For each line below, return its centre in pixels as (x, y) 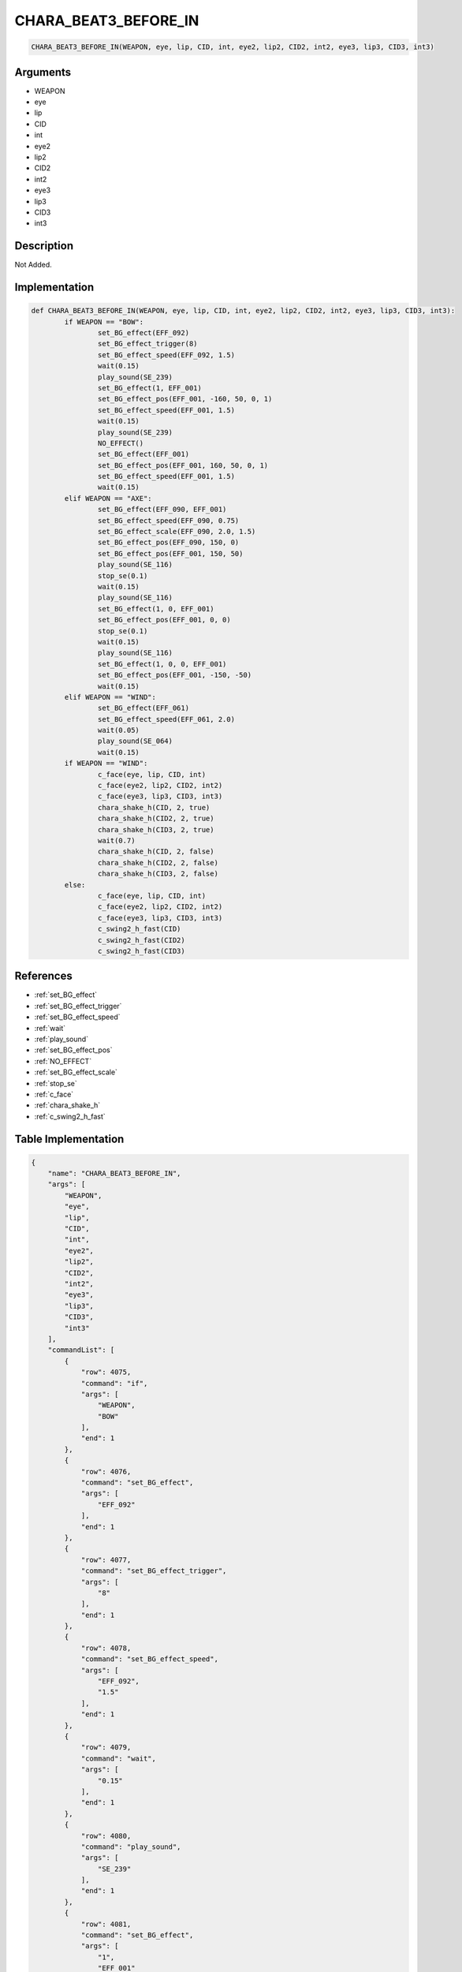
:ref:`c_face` (54, 1094)
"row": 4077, (106, 1559)
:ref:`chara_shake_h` (67, 1105)
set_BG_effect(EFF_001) (143, 454)
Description (44, 246)
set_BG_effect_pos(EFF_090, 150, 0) (168, 543)
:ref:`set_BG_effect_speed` (78, 1017)
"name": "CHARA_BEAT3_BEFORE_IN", (114, 1174)
